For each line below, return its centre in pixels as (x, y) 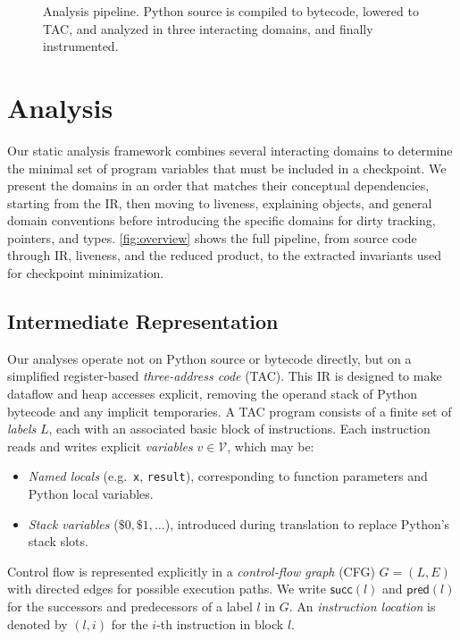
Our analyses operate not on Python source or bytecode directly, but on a (209, 358)
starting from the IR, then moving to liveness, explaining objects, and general (220, 202)
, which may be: (271, 446)
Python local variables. (91, 494)
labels (22, 429)
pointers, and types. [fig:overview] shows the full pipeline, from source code (212, 237)
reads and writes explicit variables (100, 446)
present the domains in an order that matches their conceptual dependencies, (218, 185)
